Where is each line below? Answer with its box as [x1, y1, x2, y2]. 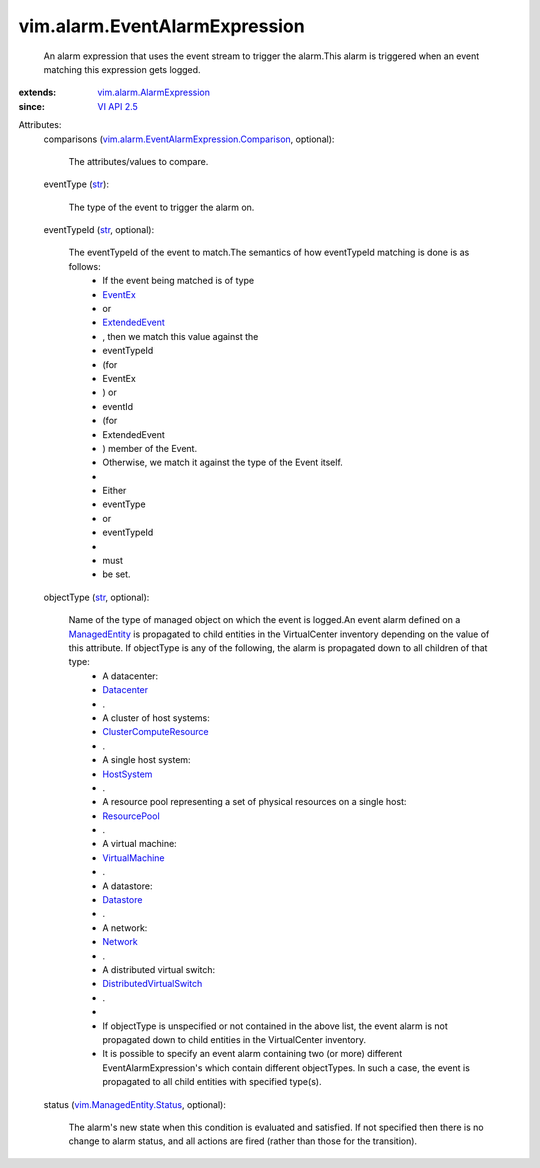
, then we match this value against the [102, 330, 259, 342]
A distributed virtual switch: [102, 963, 216, 975]
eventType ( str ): [43, 178, 110, 190]
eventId [102, 400, 134, 412]
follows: [68, 260, 101, 272]
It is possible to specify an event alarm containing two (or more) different [102, 1048, 403, 1060]
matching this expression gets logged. [43, 63, 201, 75]
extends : [18, 86, 57, 99]
